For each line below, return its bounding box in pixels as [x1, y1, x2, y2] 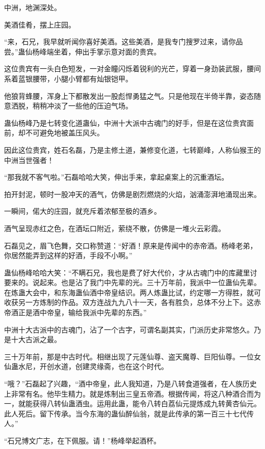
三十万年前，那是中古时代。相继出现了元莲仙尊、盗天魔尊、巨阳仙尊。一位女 [4, 351, 261, 361]
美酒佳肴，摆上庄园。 [4, 19, 75, 30]
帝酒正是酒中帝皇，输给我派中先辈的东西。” [4, 307, 147, 318]
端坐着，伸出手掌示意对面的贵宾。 [46, 46, 161, 57]
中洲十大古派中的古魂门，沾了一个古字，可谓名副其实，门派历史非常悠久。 [4, 324, 254, 334]
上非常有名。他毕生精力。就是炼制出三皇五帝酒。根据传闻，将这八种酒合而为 [4, 388, 261, 399]
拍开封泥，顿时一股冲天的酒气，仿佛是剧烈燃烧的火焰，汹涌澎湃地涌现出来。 [4, 188, 261, 199]
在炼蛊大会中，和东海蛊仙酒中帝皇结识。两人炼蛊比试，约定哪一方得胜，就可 [4, 287, 261, 297]
